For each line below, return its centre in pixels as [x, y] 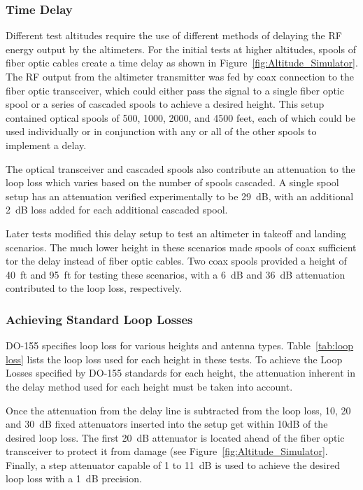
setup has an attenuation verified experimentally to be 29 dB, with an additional [180, 196]
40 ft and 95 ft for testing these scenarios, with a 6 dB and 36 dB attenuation [176, 274]
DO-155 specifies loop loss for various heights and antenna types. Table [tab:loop [180, 345]
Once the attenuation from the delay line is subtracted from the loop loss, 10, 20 [178, 410]
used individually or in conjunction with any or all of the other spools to [161, 131]
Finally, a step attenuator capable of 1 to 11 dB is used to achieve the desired [173, 464]
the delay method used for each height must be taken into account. [149, 386]
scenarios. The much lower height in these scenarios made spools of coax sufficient [181, 247]
